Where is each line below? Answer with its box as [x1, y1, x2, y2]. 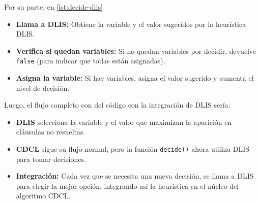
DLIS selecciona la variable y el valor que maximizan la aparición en [16, 116, 232, 127]
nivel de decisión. [16, 82, 70, 93]
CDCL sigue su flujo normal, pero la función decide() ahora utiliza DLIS [16, 144, 250, 154]
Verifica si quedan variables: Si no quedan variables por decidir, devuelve [16, 45, 256, 56]
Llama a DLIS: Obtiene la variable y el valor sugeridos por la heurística [16, 18, 246, 29]
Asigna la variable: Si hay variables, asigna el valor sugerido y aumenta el [16, 73, 254, 83]
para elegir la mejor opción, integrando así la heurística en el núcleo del [16, 180, 239, 191]
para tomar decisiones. [16, 153, 86, 164]
